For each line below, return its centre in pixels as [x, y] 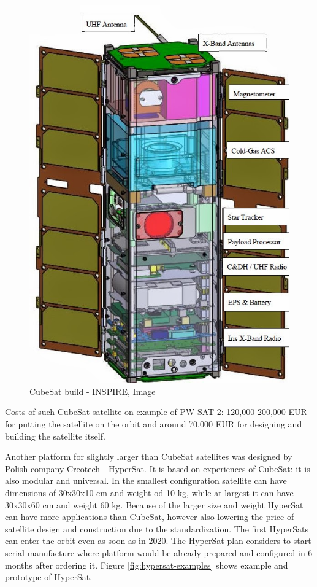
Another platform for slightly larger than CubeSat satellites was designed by [149, 457]
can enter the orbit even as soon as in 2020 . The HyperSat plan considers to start [158, 541]
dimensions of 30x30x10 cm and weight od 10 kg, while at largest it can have [149, 492]
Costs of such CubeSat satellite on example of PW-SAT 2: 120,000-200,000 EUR [156, 412]
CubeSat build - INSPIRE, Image [93, 391]
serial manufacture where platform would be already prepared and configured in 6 [159, 552]
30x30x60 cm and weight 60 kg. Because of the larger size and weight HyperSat [154, 504]
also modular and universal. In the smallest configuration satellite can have [146, 480]
